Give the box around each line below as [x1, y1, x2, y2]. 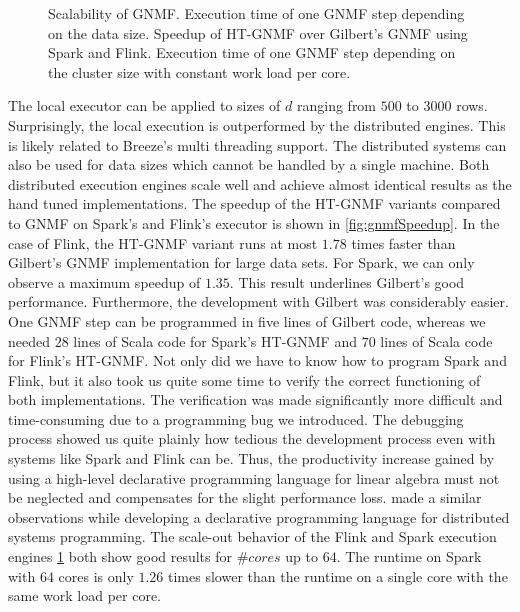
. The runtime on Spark [336, 546, 482, 567]
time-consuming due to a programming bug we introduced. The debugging [8, 408, 464, 429]
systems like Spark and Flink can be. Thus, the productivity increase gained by [8, 448, 495, 469]
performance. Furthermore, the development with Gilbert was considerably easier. [8, 291, 509, 312]
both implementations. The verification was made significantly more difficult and [8, 389, 503, 410]
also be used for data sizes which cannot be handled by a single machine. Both [8, 154, 490, 175]
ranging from [296, 95, 377, 116]
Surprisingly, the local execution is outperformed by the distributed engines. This [8, 114, 506, 135]
